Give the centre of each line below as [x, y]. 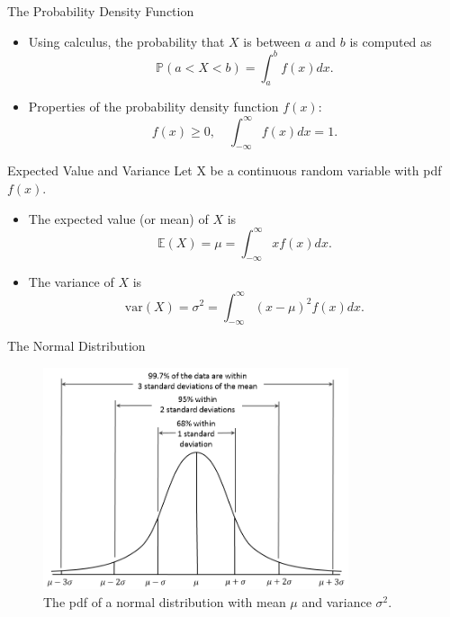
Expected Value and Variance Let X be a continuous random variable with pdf [225, 170]
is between [272, 41]
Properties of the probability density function [153, 107]
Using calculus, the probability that [126, 41]
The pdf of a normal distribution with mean [165, 601]
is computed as [391, 41]
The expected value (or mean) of [118, 218]
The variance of [71, 282]
